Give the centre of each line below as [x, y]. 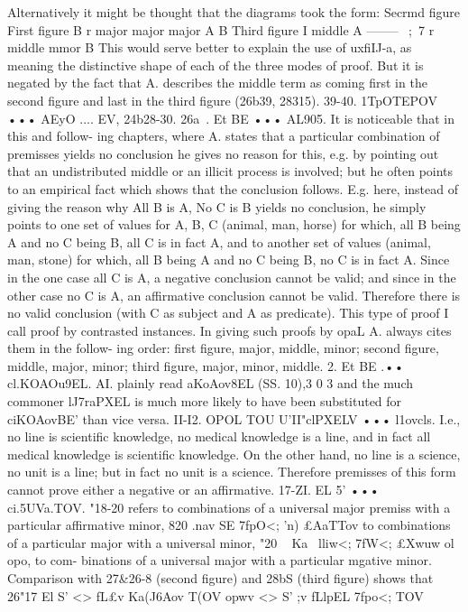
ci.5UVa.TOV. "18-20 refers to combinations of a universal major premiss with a [229, 507]
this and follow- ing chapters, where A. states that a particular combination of [224, 136]
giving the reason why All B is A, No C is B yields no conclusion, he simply [217, 206]
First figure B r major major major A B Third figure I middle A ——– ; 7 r [221, 29]
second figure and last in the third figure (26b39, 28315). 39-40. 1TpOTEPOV [223, 100]
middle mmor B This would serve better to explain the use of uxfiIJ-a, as [210, 47]
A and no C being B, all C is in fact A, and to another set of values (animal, [219, 241]
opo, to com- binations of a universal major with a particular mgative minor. [220, 560]
